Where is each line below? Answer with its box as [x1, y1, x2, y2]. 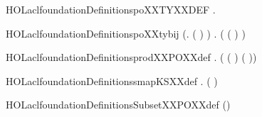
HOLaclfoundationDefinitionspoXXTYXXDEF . [6, 2, 216, 16]
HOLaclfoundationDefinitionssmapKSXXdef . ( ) [6, 73, 218, 88]
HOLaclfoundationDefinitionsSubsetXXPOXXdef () [6, 97, 231, 112]
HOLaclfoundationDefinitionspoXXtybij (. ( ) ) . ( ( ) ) [6, 26, 246, 40]
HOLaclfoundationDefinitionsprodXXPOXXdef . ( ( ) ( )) [6, 50, 257, 65]
